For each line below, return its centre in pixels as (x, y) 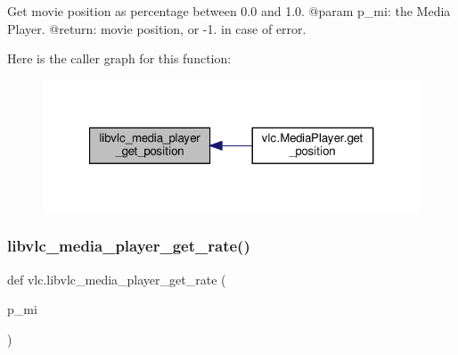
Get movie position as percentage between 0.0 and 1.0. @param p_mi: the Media (229, 11)
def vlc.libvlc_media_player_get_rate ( (117, 279)
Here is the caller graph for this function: (119, 58)
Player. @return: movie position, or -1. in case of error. (157, 28)
